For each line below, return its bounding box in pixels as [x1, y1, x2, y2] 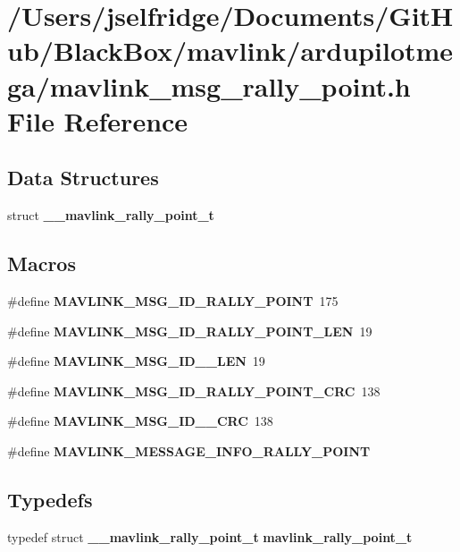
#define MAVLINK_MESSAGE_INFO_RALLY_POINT [7, 441, 371, 460]
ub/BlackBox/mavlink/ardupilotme [7, 32, 454, 69]
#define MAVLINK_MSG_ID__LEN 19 [7, 352, 265, 370]
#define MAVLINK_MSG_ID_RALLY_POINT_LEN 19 [7, 321, 372, 340]
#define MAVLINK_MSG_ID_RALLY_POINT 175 [7, 291, 339, 310]
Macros [7, 250, 76, 277]
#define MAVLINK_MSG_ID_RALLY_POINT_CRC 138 [7, 381, 381, 400]
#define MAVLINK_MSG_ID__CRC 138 [7, 412, 273, 430]
